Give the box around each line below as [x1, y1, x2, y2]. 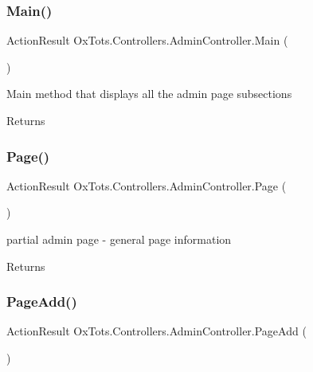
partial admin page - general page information [6, 231, 232, 247]
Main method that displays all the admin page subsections [6, 85, 292, 102]
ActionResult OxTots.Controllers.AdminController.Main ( [6, 32, 288, 49]
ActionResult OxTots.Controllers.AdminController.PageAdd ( [6, 323, 307, 339]
